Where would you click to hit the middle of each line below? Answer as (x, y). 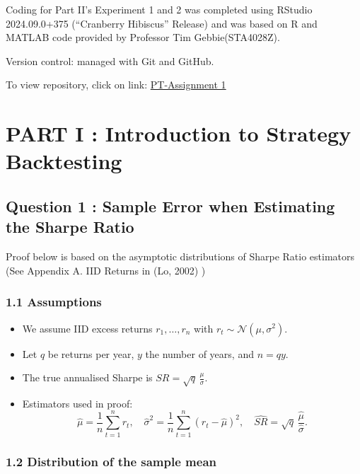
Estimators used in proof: (77, 403)
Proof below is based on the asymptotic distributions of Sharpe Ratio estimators (180, 256)
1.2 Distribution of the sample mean (111, 461)
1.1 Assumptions (54, 302)
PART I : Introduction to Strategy (179, 133)
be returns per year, (91, 353)
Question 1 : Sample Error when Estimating (170, 206)
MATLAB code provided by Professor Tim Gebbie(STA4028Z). (143, 37)
